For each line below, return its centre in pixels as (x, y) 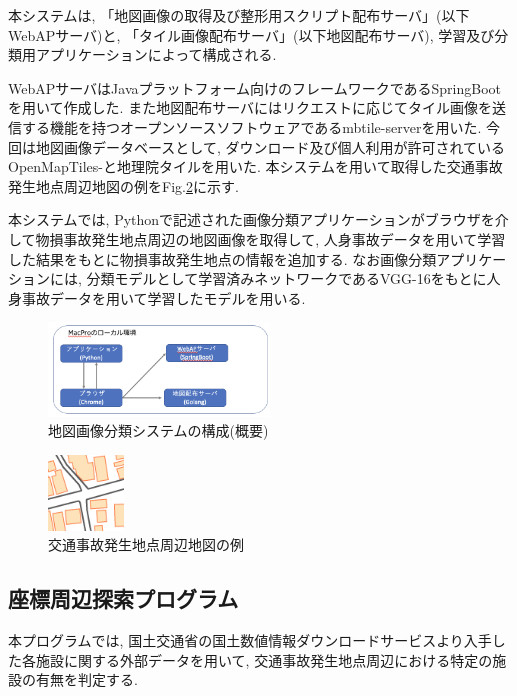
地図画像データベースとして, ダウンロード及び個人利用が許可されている (270, 146)
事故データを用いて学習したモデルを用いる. (163, 297)
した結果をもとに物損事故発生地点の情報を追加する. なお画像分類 (222, 258)
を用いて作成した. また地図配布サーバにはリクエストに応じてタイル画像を (250, 107)
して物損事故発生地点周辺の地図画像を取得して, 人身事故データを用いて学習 (257, 238)
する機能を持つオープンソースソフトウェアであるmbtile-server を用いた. (251, 126)
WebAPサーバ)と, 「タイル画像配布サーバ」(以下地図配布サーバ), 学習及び (251, 34)
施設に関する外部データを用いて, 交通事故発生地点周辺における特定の (264, 659)
